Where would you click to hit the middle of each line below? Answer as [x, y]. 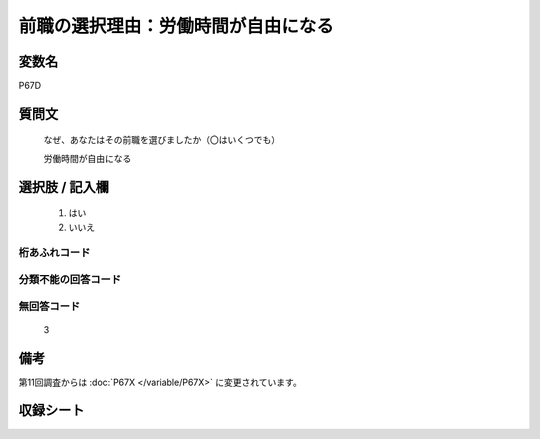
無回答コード [49, 306]
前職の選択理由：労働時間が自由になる [176, 26]
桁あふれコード [54, 253]
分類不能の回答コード [70, 279]
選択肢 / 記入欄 [64, 186]
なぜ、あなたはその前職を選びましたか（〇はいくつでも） [161, 140]
